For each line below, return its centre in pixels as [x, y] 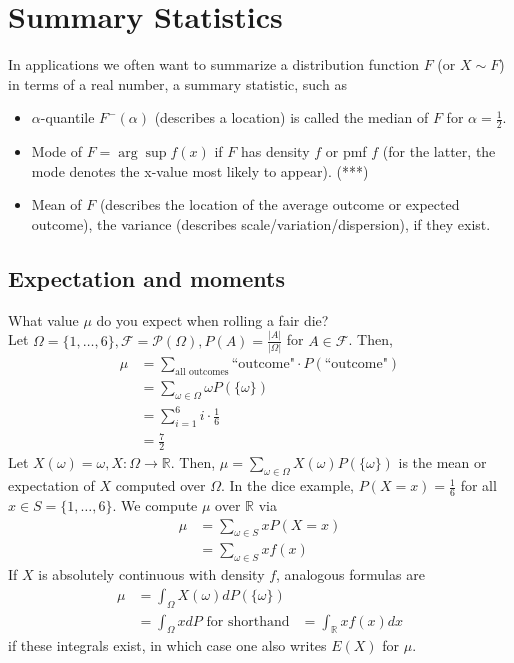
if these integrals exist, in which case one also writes [167, 645]
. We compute [155, 504]
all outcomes [202, 371]
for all [478, 485]
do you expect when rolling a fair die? [212, 319]
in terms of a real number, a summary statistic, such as [177, 83]
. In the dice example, [288, 485]
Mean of [56, 204]
